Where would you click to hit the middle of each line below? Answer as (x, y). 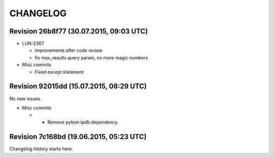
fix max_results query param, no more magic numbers (91, 57)
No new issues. (25, 99)
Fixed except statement (59, 72)
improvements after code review (68, 50)
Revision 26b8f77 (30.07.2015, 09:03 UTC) (79, 31)
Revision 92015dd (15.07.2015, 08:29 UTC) (78, 86)
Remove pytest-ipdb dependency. (83, 122)
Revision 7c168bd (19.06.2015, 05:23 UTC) (78, 136)
